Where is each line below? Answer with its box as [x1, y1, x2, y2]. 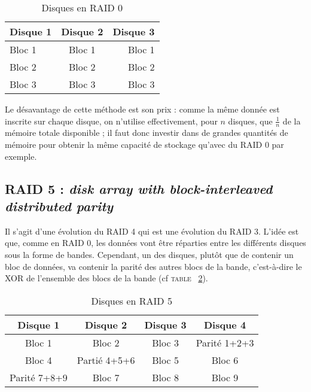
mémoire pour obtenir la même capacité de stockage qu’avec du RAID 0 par [5, 138, 284, 151]
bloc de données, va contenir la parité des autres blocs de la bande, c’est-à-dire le [5, 260, 302, 272]
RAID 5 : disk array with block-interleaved [5, 179, 273, 197]
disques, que [228, 114, 273, 127]
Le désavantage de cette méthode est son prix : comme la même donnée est [5, 103, 280, 115]
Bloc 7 [92, 370, 120, 384]
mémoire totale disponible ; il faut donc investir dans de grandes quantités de [5, 126, 288, 139]
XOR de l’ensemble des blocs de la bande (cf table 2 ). [5, 272, 208, 284]
